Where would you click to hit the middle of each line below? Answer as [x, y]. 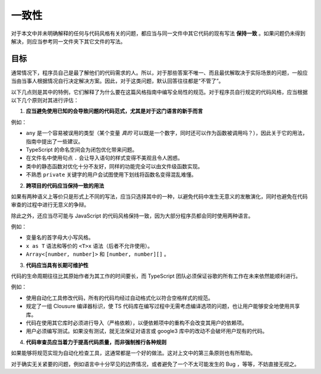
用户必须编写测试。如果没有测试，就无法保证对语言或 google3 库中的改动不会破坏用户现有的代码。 [147, 331]
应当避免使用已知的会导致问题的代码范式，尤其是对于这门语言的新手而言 [114, 111]
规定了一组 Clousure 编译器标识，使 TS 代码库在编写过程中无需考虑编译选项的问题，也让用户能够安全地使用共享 [163, 306]
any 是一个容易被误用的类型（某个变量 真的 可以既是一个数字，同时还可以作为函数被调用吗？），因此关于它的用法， [167, 133]
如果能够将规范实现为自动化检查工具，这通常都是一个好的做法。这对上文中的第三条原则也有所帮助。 [133, 353]
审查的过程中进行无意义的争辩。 [50, 205]
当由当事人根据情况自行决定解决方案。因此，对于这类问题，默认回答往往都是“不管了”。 [117, 81]
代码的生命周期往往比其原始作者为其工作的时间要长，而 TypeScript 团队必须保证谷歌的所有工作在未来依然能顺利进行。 [156, 276]
